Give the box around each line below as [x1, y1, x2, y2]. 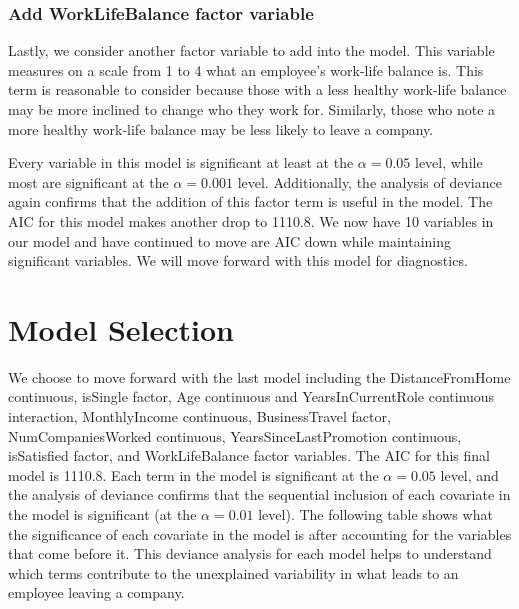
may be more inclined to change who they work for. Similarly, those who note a [8, 99, 496, 119]
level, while [414, 152, 483, 173]
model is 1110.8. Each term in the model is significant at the [8, 464, 379, 485]
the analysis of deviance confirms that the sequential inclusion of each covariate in [8, 484, 511, 505]
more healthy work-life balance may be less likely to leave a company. [8, 118, 434, 139]
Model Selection [8, 308, 234, 349]
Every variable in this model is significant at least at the [8, 152, 354, 173]
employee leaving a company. [8, 582, 185, 603]
